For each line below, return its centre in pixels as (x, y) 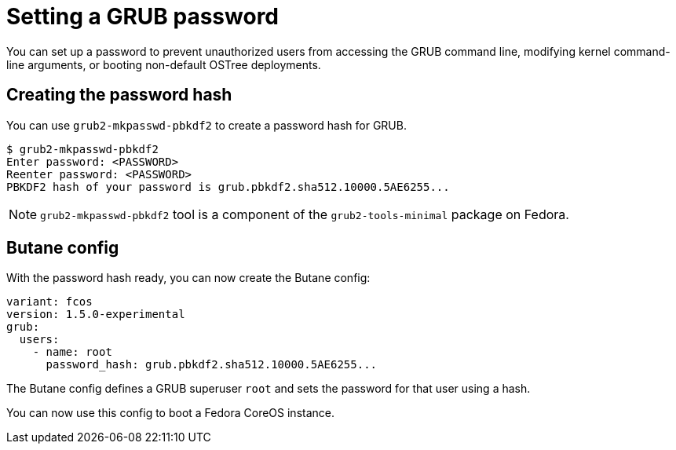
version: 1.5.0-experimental (96, 315)
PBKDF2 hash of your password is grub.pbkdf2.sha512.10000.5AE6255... (228, 187)
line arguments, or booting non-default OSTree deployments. (164, 64)
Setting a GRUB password (143, 16)
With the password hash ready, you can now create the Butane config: (188, 278)
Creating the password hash (119, 95)
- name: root (72, 352)
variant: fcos (49, 302)
